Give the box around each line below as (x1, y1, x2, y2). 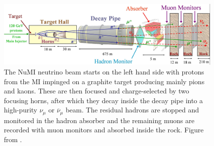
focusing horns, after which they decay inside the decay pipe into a (4, 95, 203, 105)
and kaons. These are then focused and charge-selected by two (4, 86, 189, 96)
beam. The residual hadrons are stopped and (65, 105, 199, 115)
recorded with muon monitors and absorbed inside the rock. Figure (4, 125, 204, 135)
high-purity (4, 105, 37, 115)
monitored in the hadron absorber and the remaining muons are (4, 115, 195, 125)
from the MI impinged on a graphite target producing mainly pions (4, 76, 205, 86)
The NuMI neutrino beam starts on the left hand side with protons (4, 67, 204, 77)
